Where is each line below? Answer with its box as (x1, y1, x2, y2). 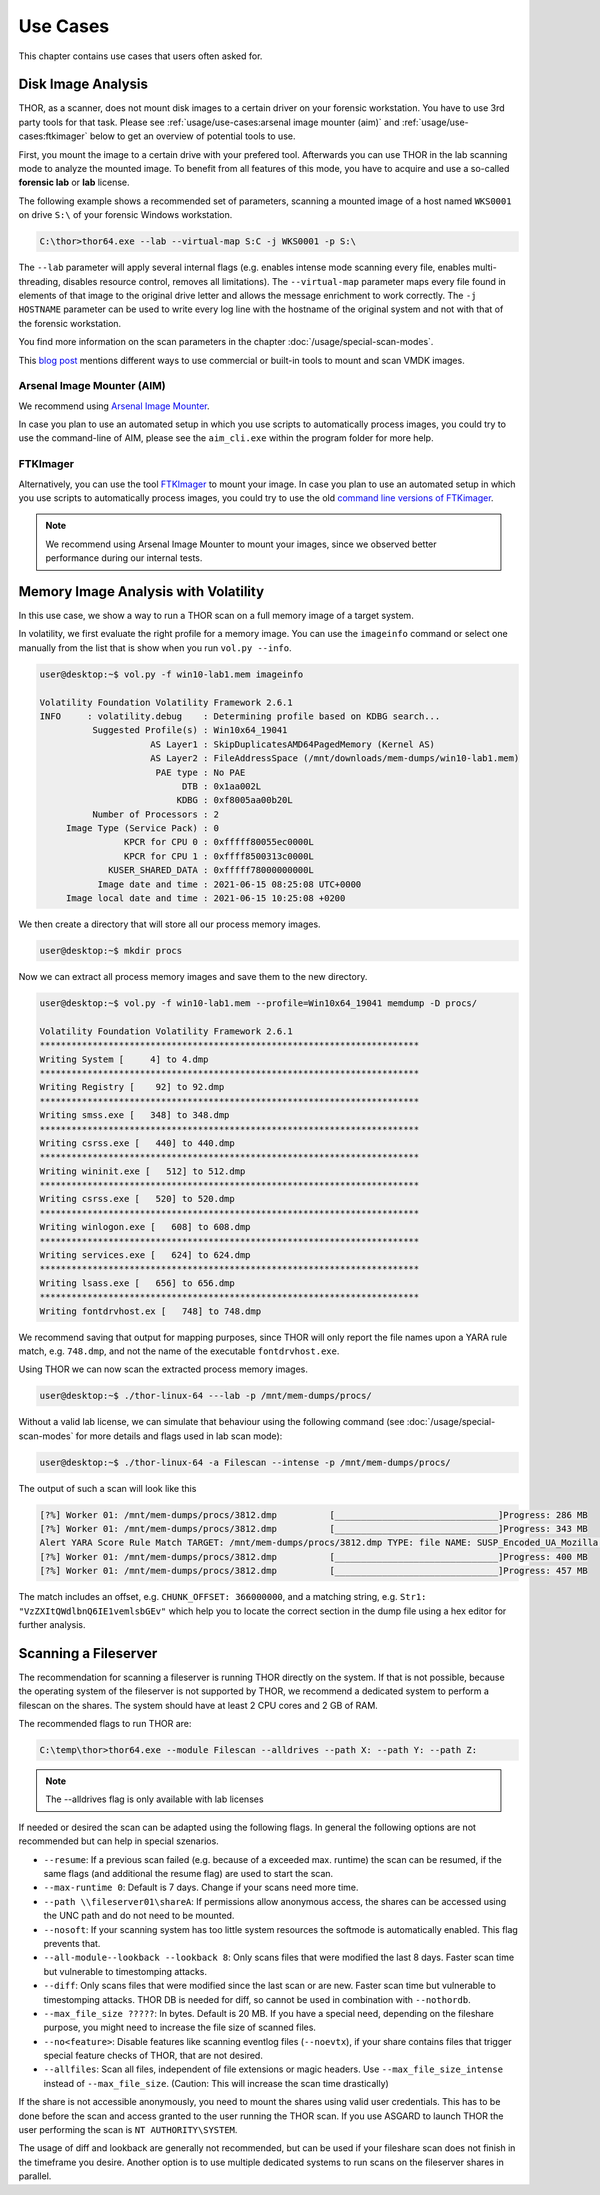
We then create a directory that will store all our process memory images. (18, 918, 321, 930)
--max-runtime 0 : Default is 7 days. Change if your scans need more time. (43, 1881, 359, 1894)
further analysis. (18, 1618, 86, 1630)
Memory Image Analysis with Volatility (18, 583, 265, 600)
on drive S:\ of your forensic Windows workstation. (18, 209, 233, 221)
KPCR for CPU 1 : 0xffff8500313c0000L (123, 850, 314, 862)
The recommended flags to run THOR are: (18, 1718, 192, 1730)
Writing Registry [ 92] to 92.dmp (39, 1081, 225, 1093)
